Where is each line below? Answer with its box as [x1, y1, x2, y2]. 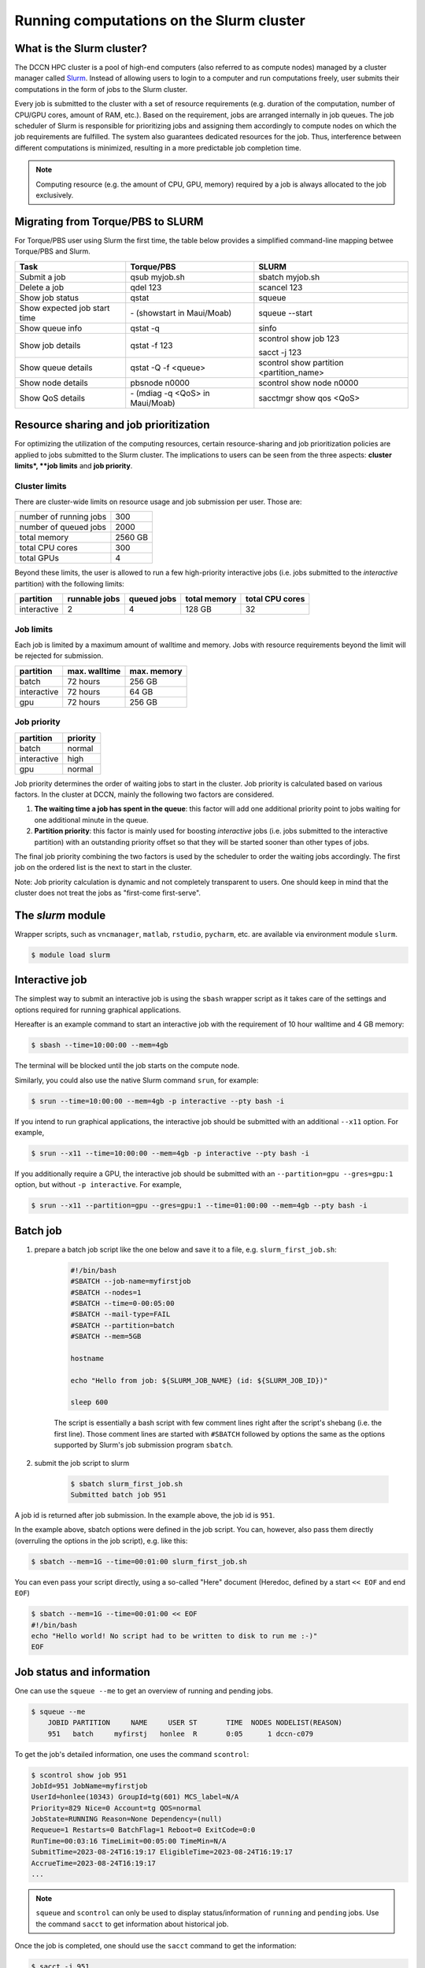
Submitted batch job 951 [70, 1490, 167, 1499]
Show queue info [19, 323, 83, 334]
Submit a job [19, 272, 66, 283]
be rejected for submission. [14, 651, 104, 660]
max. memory [129, 665, 183, 676]
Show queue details [19, 362, 93, 373]
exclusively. [35, 190, 74, 200]
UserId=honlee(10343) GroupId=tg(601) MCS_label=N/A [31, 1792, 239, 1802]
